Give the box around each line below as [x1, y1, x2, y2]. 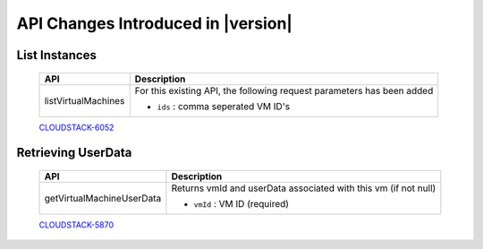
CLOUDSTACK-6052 [38, 122, 114, 133]
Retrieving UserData [16, 145, 132, 160]
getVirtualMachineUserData [44, 192, 162, 204]
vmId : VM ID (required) [193, 197, 290, 210]
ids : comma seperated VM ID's [157, 99, 291, 112]
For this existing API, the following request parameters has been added [134, 84, 434, 97]
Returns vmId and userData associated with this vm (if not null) [171, 182, 436, 194]
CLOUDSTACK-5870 [38, 219, 114, 230]
